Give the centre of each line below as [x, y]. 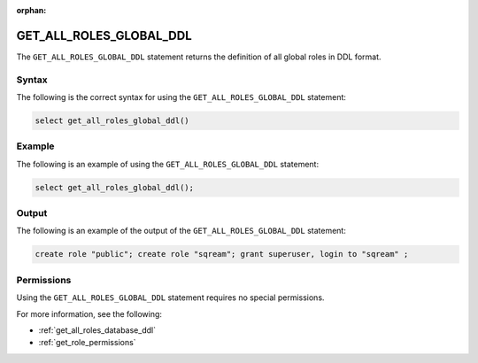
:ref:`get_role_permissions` [87, 343]
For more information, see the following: [89, 313]
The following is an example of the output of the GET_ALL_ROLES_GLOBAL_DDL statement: [181, 231]
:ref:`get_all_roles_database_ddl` [97, 330]
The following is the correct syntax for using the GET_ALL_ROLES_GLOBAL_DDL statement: [181, 97]
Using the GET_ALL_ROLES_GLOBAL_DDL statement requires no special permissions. [170, 297]
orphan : [31, 10]
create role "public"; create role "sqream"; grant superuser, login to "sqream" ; [222, 254]
